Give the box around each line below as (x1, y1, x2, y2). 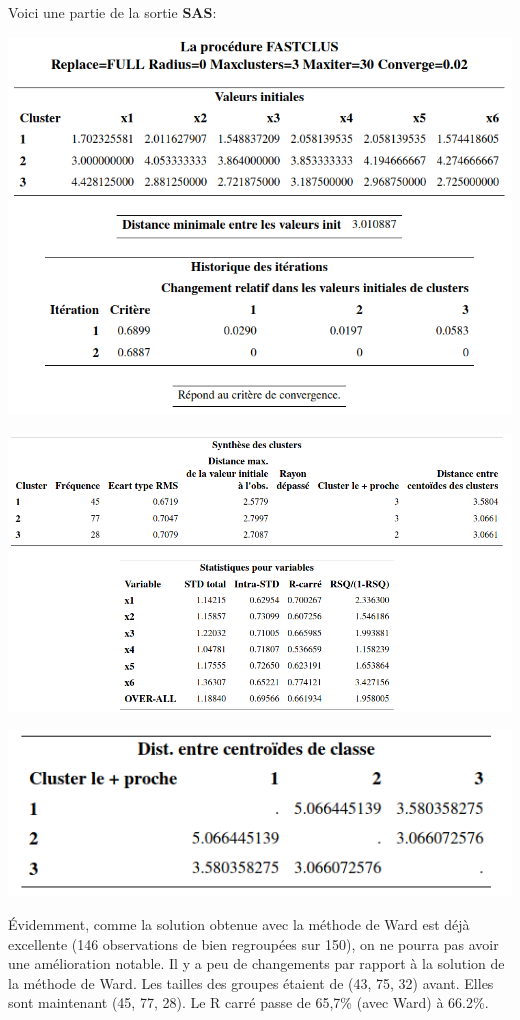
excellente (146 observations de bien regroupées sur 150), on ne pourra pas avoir (8, 933, 499, 954)
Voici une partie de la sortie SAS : (8, 2, 217, 22)
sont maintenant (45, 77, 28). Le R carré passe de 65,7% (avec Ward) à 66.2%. (8, 992, 489, 1013)
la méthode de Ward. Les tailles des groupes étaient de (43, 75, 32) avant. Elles (8, 972, 494, 993)
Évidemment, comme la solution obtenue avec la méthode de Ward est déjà (8, 913, 470, 934)
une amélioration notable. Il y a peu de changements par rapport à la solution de (8, 953, 505, 974)
